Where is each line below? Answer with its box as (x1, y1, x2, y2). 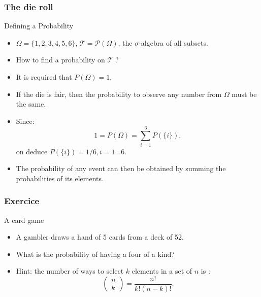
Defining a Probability (4, 20, 74, 31)
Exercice (4, 194, 40, 207)
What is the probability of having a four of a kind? (16, 248, 175, 259)
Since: (16, 115, 35, 126)
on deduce (16, 146, 48, 156)
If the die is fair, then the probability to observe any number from (16, 88, 222, 99)
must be (232, 88, 257, 99)
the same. (16, 98, 46, 109)
